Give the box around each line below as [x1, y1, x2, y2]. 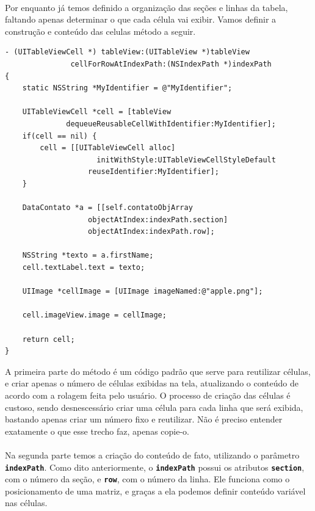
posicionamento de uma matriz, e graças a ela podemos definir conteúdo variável [5, 484, 306, 497]
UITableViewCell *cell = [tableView [22, 107, 172, 117]
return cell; [22, 335, 75, 344]
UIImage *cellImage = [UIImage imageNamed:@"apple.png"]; [22, 287, 263, 296]
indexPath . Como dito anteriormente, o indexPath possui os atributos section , [5, 460, 305, 473]
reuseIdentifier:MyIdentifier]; [88, 167, 219, 176]
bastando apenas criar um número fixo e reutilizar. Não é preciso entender [5, 413, 283, 426]
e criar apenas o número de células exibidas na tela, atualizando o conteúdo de [5, 377, 299, 390]
